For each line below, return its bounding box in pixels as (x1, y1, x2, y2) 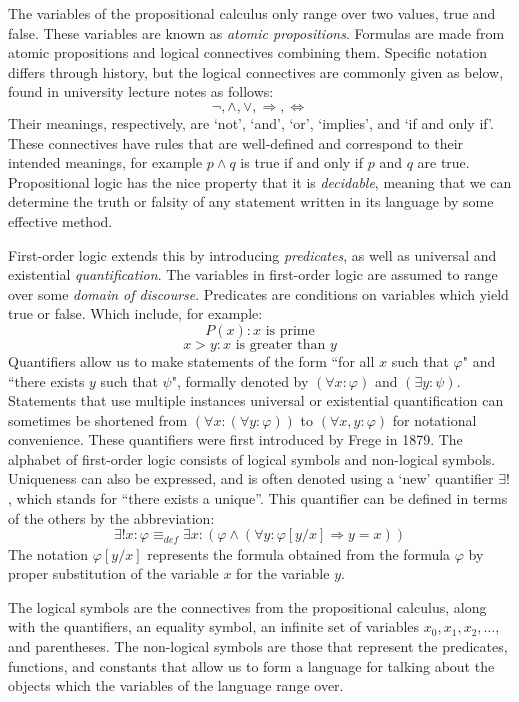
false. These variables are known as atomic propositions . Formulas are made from (8, 22, 505, 43)
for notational (392, 409, 477, 430)
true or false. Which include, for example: (8, 303, 263, 324)
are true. (417, 152, 470, 173)
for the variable (236, 563, 330, 584)
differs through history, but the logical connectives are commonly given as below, (8, 61, 504, 82)
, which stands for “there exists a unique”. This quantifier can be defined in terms (8, 488, 508, 509)
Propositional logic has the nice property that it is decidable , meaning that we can (8, 171, 512, 192)
